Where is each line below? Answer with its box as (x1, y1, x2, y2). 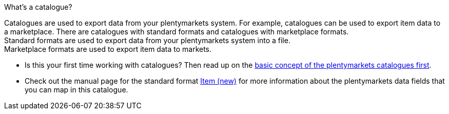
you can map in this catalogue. (25, 85, 128, 94)
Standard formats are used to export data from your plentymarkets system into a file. (4, 36, 290, 45)
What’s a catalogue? (4, 3, 72, 11)
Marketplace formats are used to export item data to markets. (4, 45, 212, 53)
